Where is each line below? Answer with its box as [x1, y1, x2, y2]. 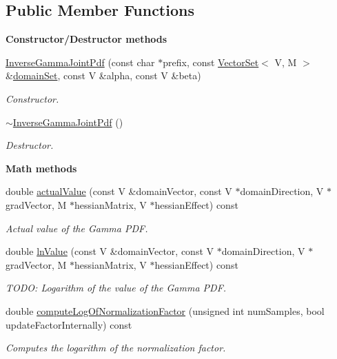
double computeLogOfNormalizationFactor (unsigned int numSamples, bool [6, 303, 325, 318]
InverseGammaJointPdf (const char [6, 54, 155, 69]
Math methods [6, 161, 77, 175]
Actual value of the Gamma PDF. [6, 220, 148, 235]
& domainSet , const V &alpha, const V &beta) [6, 68, 201, 83]
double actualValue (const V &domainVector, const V [6, 184, 232, 198]
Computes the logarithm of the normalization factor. [6, 340, 226, 355]
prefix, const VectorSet [163, 54, 259, 69]
